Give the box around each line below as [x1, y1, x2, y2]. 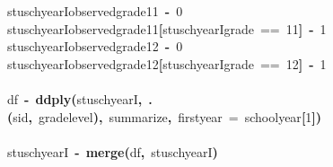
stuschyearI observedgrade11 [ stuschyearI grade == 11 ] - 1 [7, 19, 327, 38]
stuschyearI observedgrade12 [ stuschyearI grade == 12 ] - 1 [7, 54, 327, 73]
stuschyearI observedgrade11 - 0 [7, 2, 183, 20]
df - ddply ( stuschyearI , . [7, 89, 153, 108]
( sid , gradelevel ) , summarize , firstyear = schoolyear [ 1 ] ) [7, 107, 322, 126]
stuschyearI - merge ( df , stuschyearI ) [7, 142, 218, 161]
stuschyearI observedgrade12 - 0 [7, 37, 183, 56]
